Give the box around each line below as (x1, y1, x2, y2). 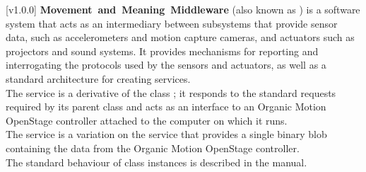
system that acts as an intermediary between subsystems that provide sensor (6, 16, 338, 30)
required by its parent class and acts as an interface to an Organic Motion (6, 99, 326, 114)
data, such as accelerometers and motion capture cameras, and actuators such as (6, 30, 355, 45)
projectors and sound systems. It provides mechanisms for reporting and (6, 43, 319, 58)
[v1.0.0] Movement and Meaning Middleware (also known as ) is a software (6, 2, 360, 16)
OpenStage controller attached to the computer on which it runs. (6, 113, 288, 127)
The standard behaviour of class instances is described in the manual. (6, 154, 307, 169)
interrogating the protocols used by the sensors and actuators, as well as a (6, 57, 326, 72)
